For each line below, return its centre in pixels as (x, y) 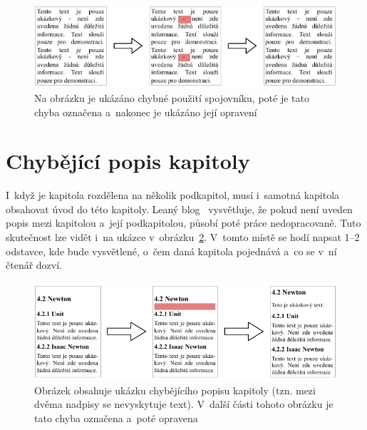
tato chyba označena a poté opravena (116, 418)
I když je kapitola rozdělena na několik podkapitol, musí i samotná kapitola (173, 195)
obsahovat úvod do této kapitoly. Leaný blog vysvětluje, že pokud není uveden (179, 209)
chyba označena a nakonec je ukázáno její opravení (146, 112)
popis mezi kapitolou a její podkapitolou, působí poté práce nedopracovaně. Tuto (183, 223)
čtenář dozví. (34, 265)
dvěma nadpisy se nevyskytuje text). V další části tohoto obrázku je (184, 404)
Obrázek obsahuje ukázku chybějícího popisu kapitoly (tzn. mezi (175, 390)
